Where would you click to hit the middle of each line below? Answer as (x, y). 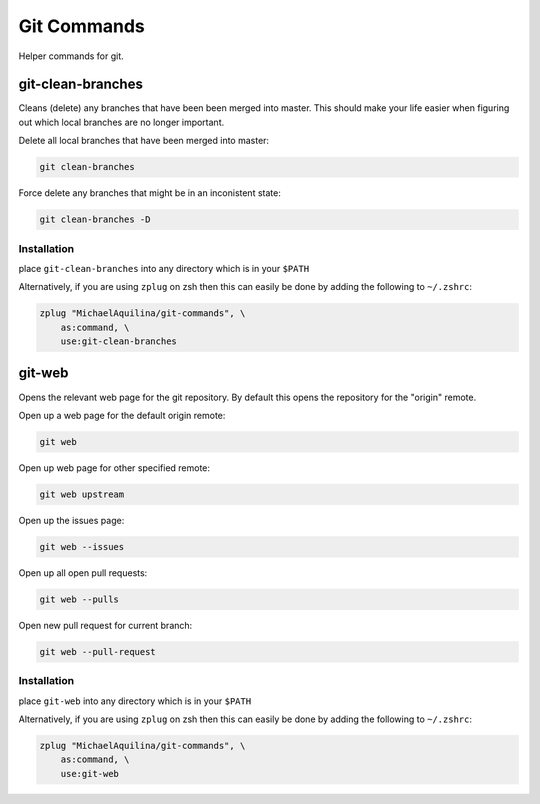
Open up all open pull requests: (83, 572)
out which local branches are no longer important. (121, 122)
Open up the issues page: (71, 520)
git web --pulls (79, 599)
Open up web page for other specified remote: (114, 467)
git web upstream (82, 494)
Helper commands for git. (71, 56)
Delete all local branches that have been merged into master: (144, 141)
